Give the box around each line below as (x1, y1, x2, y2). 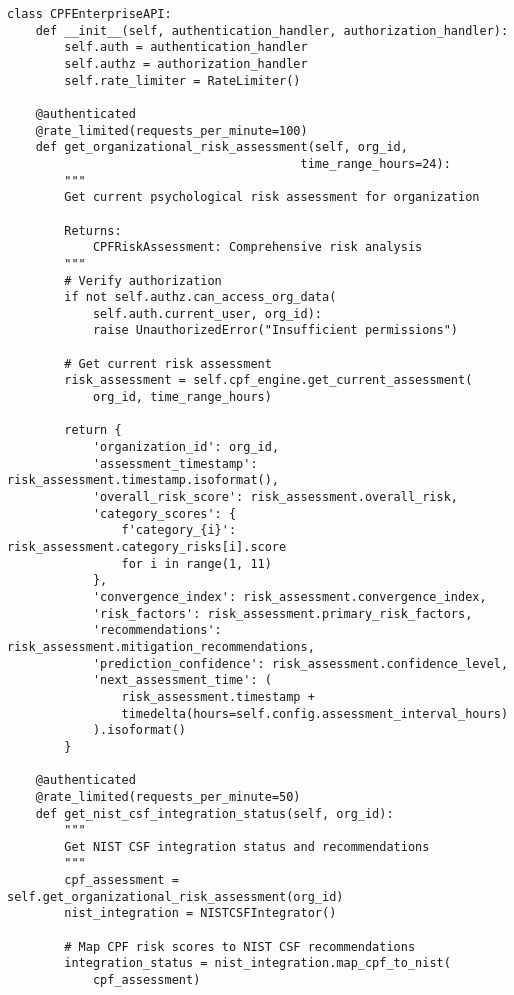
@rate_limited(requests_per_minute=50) (35, 789, 301, 804)
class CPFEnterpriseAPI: (7, 7, 172, 21)
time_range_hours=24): (300, 156, 451, 171)
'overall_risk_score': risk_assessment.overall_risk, (92, 490, 459, 505)
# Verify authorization (64, 273, 222, 288)
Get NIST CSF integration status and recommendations (64, 839, 430, 854)
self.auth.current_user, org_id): (92, 306, 322, 321)
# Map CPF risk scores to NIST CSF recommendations (64, 939, 416, 954)
